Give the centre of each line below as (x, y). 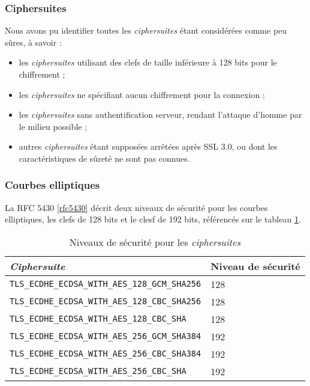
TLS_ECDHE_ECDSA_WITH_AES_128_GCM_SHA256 (106, 284)
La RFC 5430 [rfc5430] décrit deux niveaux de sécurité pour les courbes (136, 207)
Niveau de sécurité (255, 266)
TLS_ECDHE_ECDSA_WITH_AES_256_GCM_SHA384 (106, 336)
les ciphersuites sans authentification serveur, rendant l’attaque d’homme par (160, 115)
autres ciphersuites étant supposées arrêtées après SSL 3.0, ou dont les (148, 146)
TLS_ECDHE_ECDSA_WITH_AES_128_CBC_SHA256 (106, 302)
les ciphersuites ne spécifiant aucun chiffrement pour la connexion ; (142, 94)
